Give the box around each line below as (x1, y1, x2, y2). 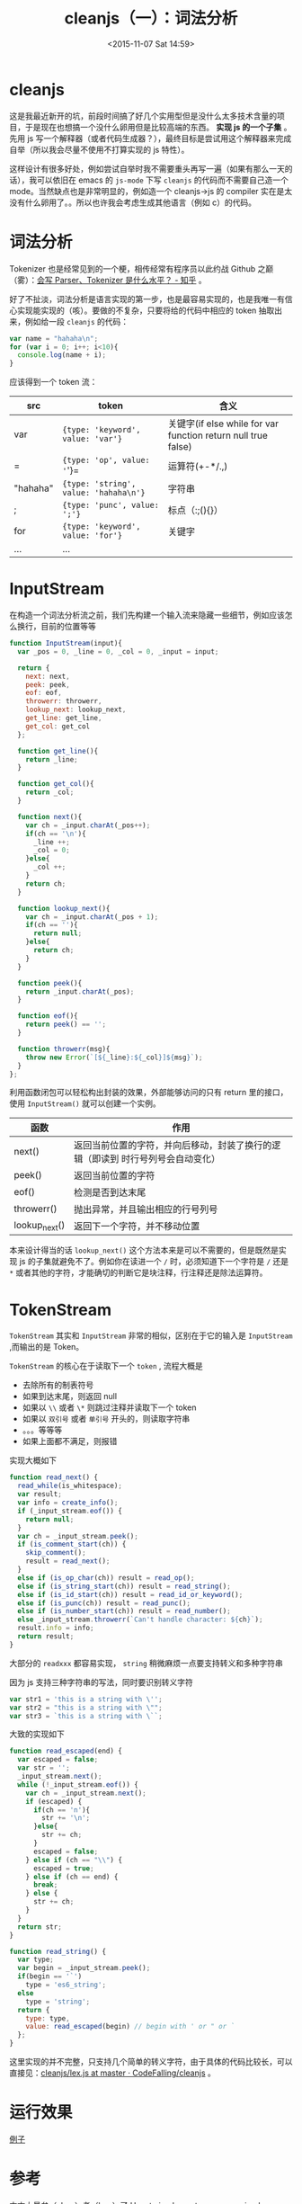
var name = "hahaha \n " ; (9, 334, 99, 343)
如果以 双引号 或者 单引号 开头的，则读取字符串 (22, 1414, 191, 1424)
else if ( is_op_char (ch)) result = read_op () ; (17, 1573, 195, 1583)
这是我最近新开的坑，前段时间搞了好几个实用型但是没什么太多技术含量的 (9, 110, 277, 121)
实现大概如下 (9, 1455, 57, 1466)
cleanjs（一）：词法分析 (64, 8, 238, 29)
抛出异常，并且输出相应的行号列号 (73, 1203, 218, 1216)
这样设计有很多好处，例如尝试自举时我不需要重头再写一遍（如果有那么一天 (9, 163, 285, 174)
